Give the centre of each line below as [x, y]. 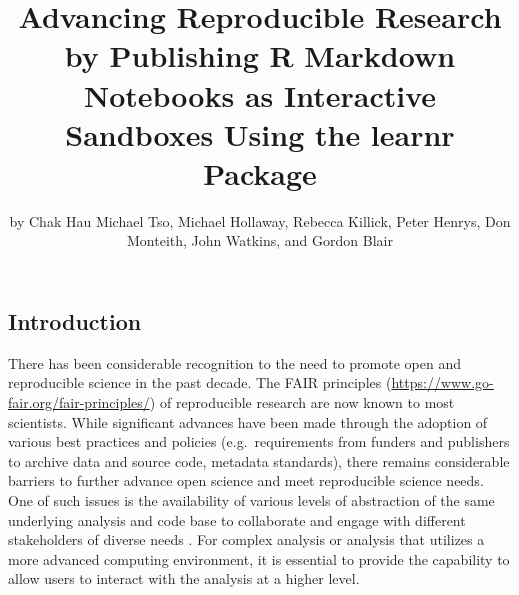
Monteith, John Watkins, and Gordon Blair [260, 240]
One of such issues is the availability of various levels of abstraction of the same [251, 500]
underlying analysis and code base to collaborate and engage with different [237, 519]
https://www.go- [442, 382]
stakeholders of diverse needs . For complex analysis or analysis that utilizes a [246, 539]
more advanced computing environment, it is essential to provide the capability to [259, 558]
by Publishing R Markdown [260, 55]
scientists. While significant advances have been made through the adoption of [248, 421]
